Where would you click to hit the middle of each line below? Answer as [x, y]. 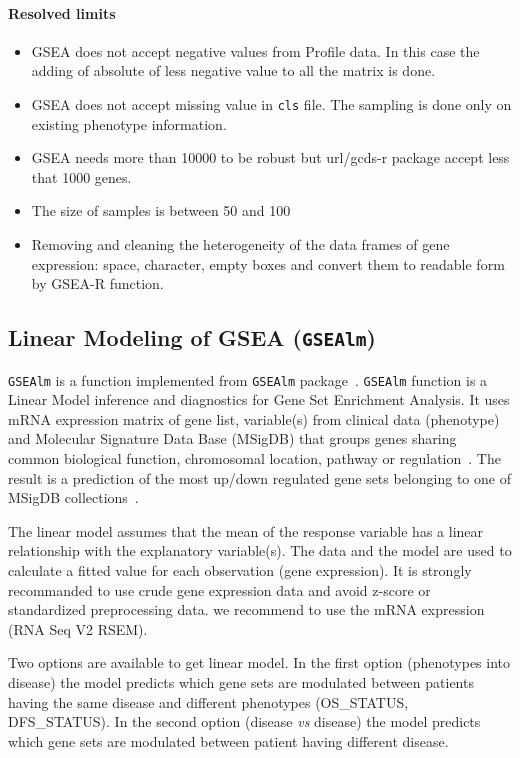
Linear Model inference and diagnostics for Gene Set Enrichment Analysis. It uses [259, 399]
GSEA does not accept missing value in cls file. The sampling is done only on [271, 103]
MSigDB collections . [73, 497]
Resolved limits [62, 12]
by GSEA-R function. [97, 283]
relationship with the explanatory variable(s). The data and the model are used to [260, 550]
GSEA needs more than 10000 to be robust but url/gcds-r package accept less [270, 157]
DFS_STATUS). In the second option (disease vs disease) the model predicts [244, 721]
